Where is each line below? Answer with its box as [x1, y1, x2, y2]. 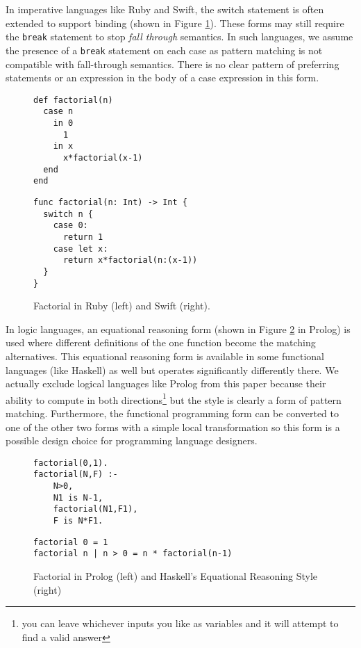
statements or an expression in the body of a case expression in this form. [6, 70, 319, 85]
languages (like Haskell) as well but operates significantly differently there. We [6, 362, 339, 377]
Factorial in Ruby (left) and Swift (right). [33, 298, 210, 313]
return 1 [62, 232, 103, 242]
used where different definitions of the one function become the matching [6, 335, 316, 350]
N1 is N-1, [53, 492, 103, 503]
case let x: [53, 243, 108, 254]
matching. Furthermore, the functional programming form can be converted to [6, 406, 339, 420]
